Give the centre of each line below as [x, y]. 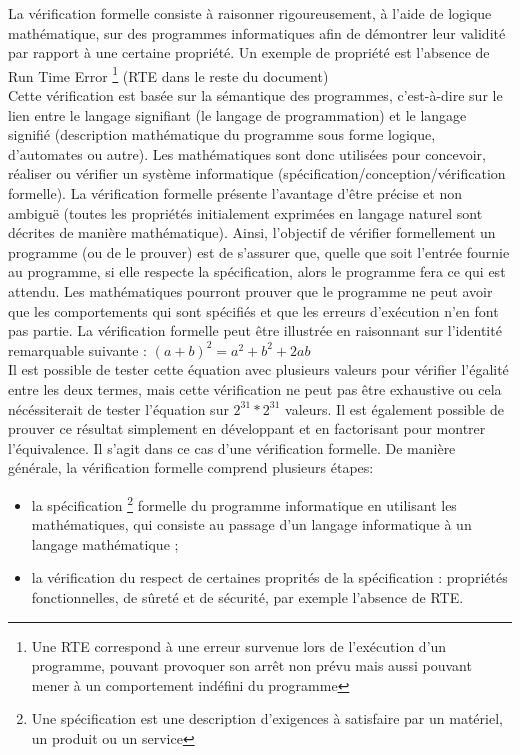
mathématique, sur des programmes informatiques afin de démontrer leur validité [257, 32]
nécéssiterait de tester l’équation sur [118, 408]
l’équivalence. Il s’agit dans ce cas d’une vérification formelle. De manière [232, 447]
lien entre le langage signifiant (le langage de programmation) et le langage [237, 114]
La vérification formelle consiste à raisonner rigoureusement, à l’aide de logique [250, 13]
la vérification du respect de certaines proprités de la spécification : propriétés [269, 577]
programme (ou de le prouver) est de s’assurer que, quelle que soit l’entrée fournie [259, 251]
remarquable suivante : [77, 349]
